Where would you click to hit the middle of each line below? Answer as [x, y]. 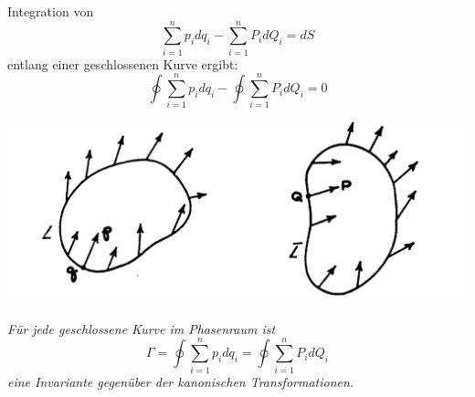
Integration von [51, 11]
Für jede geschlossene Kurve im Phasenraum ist [142, 328]
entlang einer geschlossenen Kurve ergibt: [123, 63]
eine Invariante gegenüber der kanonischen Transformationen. [181, 381]
